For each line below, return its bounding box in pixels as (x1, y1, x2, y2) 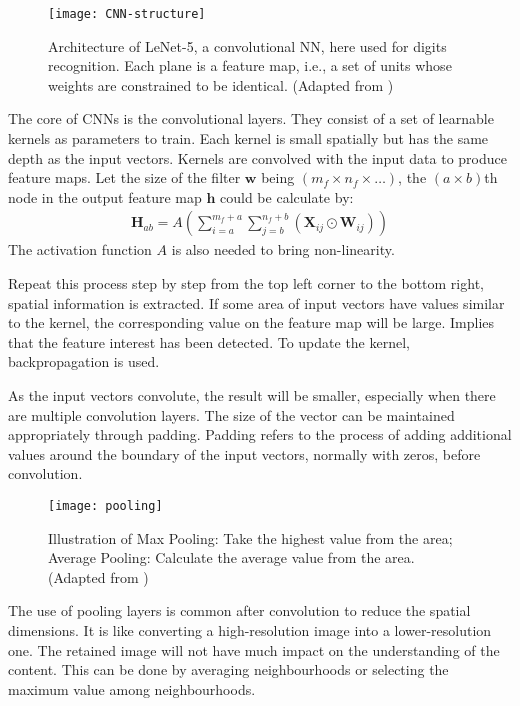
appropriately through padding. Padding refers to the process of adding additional (8, 424, 512, 445)
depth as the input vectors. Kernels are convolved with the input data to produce (8, 147, 507, 168)
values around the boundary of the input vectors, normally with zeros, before (8, 443, 481, 464)
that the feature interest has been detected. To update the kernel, (8, 331, 410, 352)
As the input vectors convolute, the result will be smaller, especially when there (8, 385, 496, 405)
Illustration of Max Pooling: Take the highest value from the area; (48, 527, 453, 548)
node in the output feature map (8, 186, 202, 207)
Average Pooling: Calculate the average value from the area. (48, 547, 415, 568)
